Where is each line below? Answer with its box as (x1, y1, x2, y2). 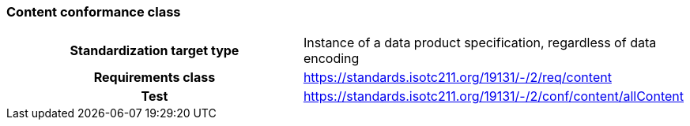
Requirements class (93, 69, 216, 86)
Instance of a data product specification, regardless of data (303, 35, 657, 51)
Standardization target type (70, 43, 239, 59)
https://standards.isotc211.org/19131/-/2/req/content (303, 69, 612, 86)
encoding (303, 50, 360, 67)
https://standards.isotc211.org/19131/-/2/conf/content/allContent (303, 88, 684, 105)
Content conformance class (6, 4, 181, 20)
